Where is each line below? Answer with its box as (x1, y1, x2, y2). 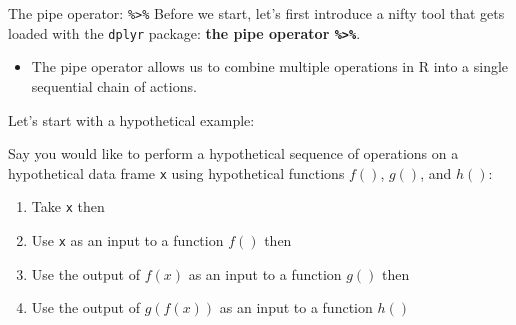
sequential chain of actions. (31, 75, 197, 96)
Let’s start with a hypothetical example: (8, 109, 255, 130)
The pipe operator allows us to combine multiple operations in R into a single (31, 56, 509, 77)
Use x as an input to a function (31, 230, 224, 250)
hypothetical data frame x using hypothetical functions (8, 162, 345, 183)
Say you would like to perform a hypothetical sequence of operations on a (8, 143, 459, 164)
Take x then (31, 196, 105, 217)
